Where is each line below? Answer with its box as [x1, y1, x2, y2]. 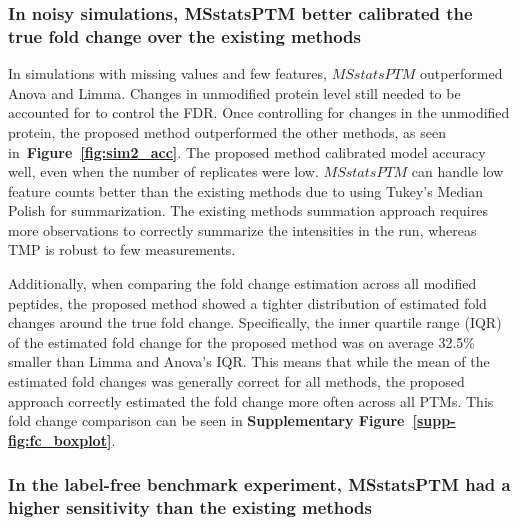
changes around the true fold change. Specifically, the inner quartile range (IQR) [8, 312, 502, 333]
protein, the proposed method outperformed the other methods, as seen [8, 121, 447, 142]
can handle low [411, 161, 504, 182]
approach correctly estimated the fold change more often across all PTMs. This [8, 390, 494, 411]
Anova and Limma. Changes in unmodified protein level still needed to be [8, 82, 461, 103]
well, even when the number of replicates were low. [8, 161, 319, 182]
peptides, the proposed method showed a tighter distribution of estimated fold [8, 292, 487, 313]
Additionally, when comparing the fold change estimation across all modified [8, 273, 477, 294]
